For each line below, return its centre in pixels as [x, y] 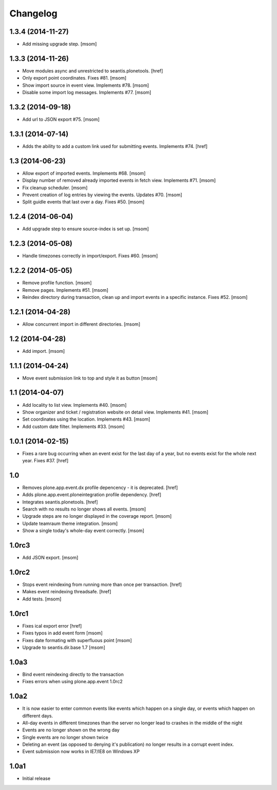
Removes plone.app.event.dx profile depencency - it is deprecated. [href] [100, 487]
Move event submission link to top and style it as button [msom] [90, 378]
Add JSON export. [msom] [50, 558]
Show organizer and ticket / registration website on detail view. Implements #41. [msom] [115, 412]
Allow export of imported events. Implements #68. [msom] [84, 173]
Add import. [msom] [44, 351]
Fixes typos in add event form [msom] [62, 633]
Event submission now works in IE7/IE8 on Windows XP [81, 751]
